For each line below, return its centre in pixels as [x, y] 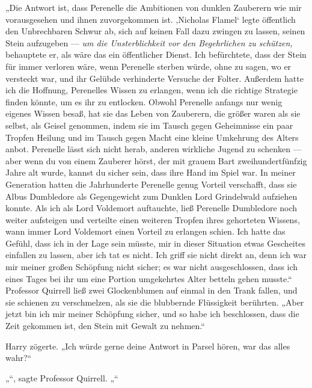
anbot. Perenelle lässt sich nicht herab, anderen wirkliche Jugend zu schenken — [154, 149]
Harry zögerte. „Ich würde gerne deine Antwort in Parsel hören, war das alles [148, 346]
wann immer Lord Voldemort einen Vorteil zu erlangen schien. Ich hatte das [145, 231]
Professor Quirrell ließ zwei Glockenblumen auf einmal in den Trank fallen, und [151, 290]
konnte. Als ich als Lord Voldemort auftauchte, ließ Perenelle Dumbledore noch [151, 208]
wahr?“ [19, 358]
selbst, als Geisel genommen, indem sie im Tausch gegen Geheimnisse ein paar [149, 125]
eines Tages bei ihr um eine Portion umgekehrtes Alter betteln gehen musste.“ [149, 278]
